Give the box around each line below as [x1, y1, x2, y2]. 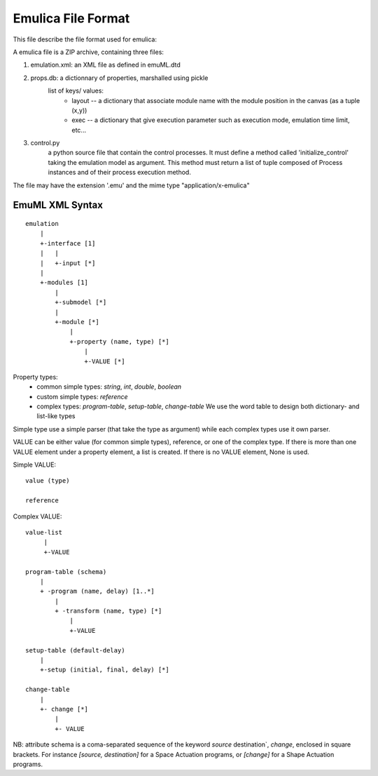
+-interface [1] [39, 239, 96, 247]
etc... [71, 126, 87, 134]
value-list [25, 528, 63, 536]
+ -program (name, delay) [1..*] [39, 587, 155, 596]
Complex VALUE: [13, 512, 62, 521]
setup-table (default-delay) [25, 646, 125, 654]
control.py [30, 139, 60, 147]
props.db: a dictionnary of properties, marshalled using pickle [30, 74, 209, 82]
